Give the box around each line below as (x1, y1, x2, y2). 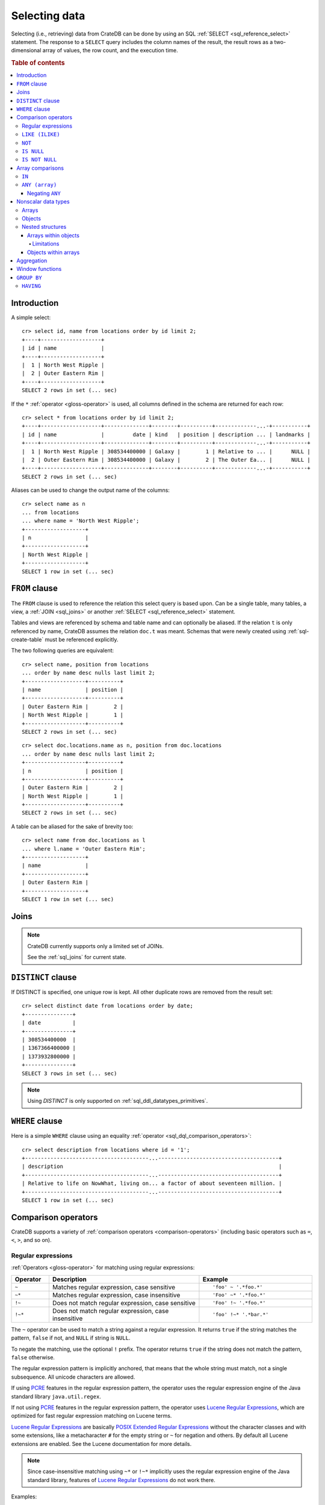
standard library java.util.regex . (11, 1392, 102, 1400)
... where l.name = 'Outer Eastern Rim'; (22, 845, 146, 852)
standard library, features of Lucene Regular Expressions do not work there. (27, 1476, 216, 1483)
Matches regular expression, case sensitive (52, 1283, 176, 1291)
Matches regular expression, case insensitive (52, 1291, 181, 1299)
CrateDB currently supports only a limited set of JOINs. (27, 942, 164, 949)
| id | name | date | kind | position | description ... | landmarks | (22, 431, 311, 438)
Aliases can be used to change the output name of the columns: (11, 486, 170, 494)
